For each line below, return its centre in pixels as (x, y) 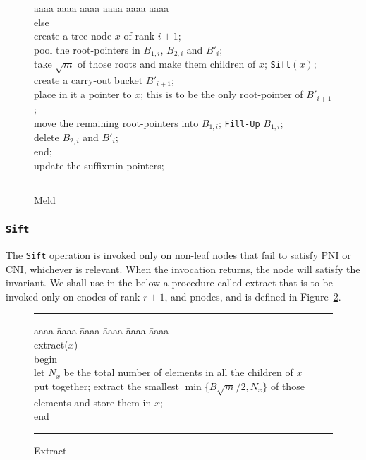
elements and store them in (93, 402)
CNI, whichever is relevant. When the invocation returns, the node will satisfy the (183, 268)
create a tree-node (73, 36)
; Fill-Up (239, 122)
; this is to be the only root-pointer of (222, 94)
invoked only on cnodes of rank (73, 296)
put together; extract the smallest (106, 386)
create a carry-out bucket (89, 80)
